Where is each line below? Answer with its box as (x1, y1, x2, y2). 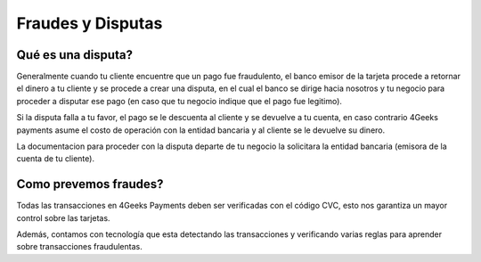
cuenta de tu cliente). (16, 153, 95, 164)
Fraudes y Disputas (16, 13, 163, 33)
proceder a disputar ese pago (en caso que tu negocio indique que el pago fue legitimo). (16, 95, 343, 106)
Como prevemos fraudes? (16, 176, 164, 192)
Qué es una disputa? (16, 47, 134, 62)
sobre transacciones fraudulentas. (16, 242, 143, 252)
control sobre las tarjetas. (16, 212, 110, 223)
